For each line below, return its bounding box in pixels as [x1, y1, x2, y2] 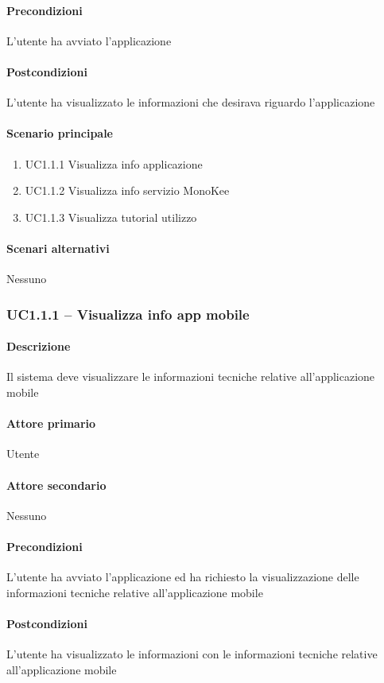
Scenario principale [6, 125, 113, 142]
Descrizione [6, 338, 71, 355]
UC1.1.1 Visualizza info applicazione [25, 155, 203, 172]
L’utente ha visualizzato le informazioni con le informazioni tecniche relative [6, 646, 378, 662]
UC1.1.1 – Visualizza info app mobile [6, 304, 250, 324]
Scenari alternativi [6, 239, 110, 256]
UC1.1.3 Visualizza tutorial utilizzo [25, 208, 197, 225]
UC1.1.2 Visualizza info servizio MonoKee [25, 182, 230, 199]
